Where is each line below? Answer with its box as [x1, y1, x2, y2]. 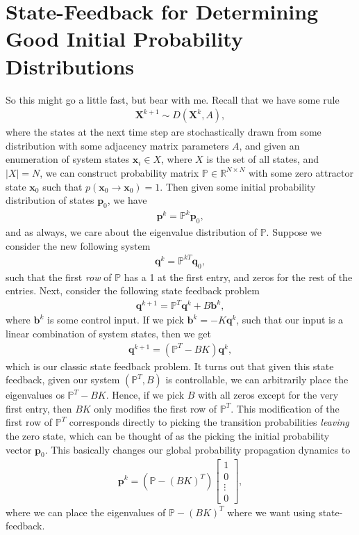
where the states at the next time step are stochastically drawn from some [6, 125, 322, 139]
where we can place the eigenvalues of [6, 504, 166, 519]
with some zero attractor [248, 165, 354, 179]
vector [6, 442, 32, 456]
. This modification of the [231, 401, 340, 415]
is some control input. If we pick [47, 312, 184, 327]
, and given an [239, 138, 300, 152]
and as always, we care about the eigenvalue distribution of [6, 225, 257, 239]
